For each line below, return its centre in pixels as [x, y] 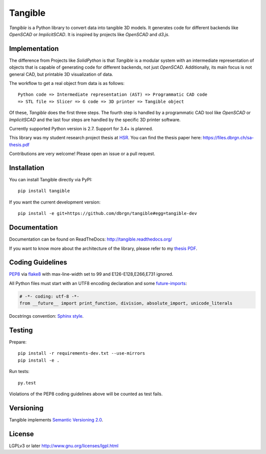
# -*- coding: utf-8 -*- [50, 296]
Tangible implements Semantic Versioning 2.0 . [56, 419]
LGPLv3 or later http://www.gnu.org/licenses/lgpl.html [64, 446]
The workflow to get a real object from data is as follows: [67, 83]
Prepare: [18, 342]
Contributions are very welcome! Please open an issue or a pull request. [82, 154]
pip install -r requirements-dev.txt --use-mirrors [82, 353]
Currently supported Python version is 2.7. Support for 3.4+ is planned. [81, 128]
